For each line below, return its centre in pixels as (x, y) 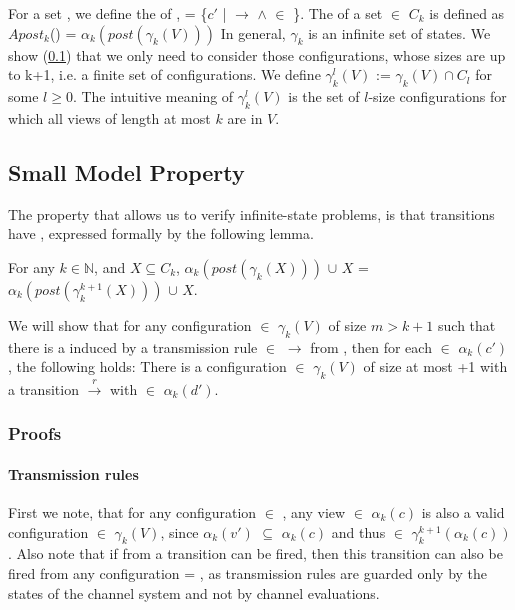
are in (245, 117)
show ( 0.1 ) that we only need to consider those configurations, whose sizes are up (257, 54)
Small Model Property (126, 171)
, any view (314, 511)
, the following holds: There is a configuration (147, 366)
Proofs (35, 433)
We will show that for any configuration (130, 324)
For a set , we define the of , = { (108, 13)
